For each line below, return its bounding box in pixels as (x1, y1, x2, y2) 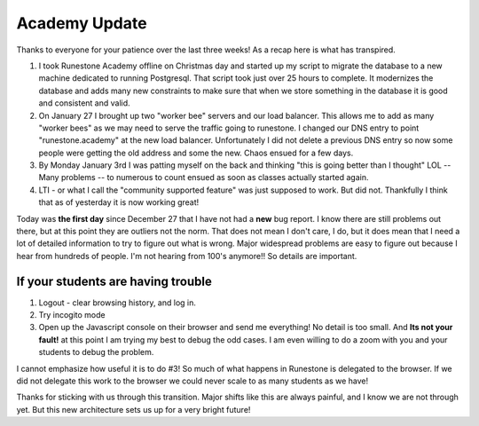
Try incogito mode (38, 310, 106, 320)
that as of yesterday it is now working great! (38, 197, 200, 208)
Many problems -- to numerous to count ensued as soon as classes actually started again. (38, 172, 369, 183)
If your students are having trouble (16, 273, 212, 288)
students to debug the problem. (38, 347, 154, 358)
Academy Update (16, 13, 147, 33)
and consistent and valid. (38, 98, 130, 108)
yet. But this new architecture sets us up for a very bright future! (16, 404, 251, 414)
